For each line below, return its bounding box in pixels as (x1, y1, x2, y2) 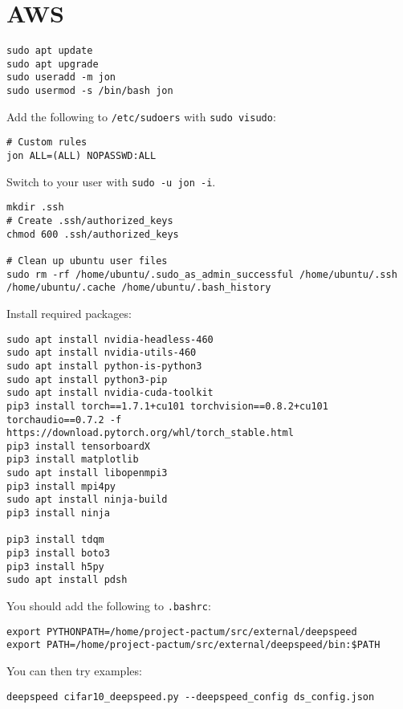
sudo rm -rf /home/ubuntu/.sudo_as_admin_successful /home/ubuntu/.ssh (6, 268, 397, 280)
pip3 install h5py (6, 560, 104, 572)
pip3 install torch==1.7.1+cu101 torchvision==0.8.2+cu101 (6, 400, 328, 412)
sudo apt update (6, 45, 93, 57)
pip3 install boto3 (6, 548, 110, 560)
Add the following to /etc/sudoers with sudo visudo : (6, 108, 276, 124)
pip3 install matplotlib (6, 454, 139, 466)
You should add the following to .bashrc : (6, 597, 211, 614)
